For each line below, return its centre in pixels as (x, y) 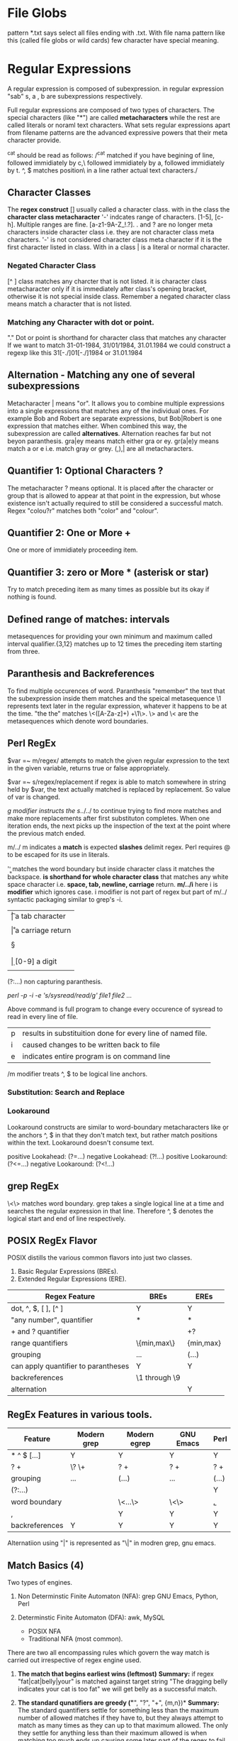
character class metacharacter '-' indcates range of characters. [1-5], (110, 217)
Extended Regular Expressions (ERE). (72, 1279)
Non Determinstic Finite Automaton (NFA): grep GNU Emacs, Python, (118, 1596)
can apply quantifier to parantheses (70, 1366)
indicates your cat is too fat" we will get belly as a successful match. (117, 1689)
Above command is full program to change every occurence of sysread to (115, 1009)
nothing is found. (32, 597)
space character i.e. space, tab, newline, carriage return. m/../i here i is (113, 884)
